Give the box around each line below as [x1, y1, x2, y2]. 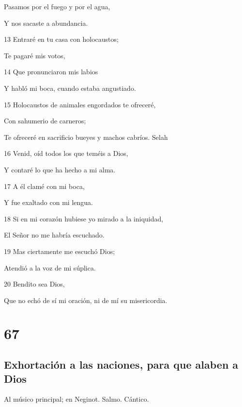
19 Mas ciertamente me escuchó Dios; [4, 246, 115, 256]
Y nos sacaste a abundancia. [4, 17, 88, 28]
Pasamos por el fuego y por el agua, [4, 1, 110, 11]
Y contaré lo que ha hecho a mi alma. [4, 164, 116, 174]
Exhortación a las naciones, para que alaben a [4, 357, 239, 372]
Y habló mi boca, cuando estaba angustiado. [4, 83, 136, 93]
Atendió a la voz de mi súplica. [4, 262, 96, 272]
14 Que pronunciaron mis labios [4, 67, 98, 77]
